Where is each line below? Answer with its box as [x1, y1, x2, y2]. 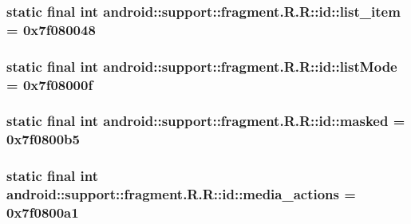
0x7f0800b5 [6, 129, 80, 149]
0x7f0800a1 [6, 202, 79, 222]
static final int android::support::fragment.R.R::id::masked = [6, 111, 405, 131]
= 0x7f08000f [6, 74, 93, 94]
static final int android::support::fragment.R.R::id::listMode [6, 56, 397, 76]
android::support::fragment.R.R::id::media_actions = [6, 184, 356, 204]
